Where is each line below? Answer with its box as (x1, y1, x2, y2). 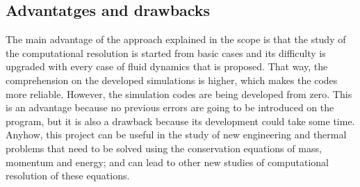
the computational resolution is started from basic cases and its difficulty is (6, 45, 326, 60)
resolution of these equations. (6, 168, 130, 183)
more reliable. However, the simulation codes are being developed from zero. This (6, 86, 352, 101)
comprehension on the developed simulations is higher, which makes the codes (6, 72, 338, 87)
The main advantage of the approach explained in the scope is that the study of (6, 32, 346, 47)
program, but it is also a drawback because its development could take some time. (6, 113, 355, 128)
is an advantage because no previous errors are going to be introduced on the (6, 100, 334, 115)
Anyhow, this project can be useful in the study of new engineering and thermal (6, 127, 347, 142)
